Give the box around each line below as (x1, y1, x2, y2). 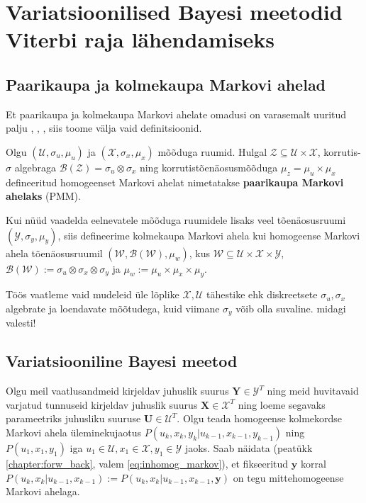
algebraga (14, 159, 57, 174)
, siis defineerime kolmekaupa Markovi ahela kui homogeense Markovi (57, 227, 360, 242)
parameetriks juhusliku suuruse (6, 411, 141, 426)
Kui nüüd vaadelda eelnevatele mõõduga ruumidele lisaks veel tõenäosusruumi (6, 212, 346, 227)
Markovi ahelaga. (6, 484, 80, 499)
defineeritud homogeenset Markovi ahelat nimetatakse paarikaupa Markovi (6, 174, 344, 189)
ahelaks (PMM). (6, 188, 81, 203)
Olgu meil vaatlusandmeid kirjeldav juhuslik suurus (6, 383, 229, 398)
